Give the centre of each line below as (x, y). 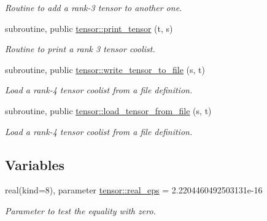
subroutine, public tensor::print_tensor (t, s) (89, 28)
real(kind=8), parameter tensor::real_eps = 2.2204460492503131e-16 (134, 190)
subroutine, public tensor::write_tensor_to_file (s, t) (105, 69)
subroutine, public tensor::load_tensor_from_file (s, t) (108, 110)
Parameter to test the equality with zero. (80, 210)
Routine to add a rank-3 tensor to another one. (94, 7)
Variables (35, 164)
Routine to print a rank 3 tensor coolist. (80, 49)
